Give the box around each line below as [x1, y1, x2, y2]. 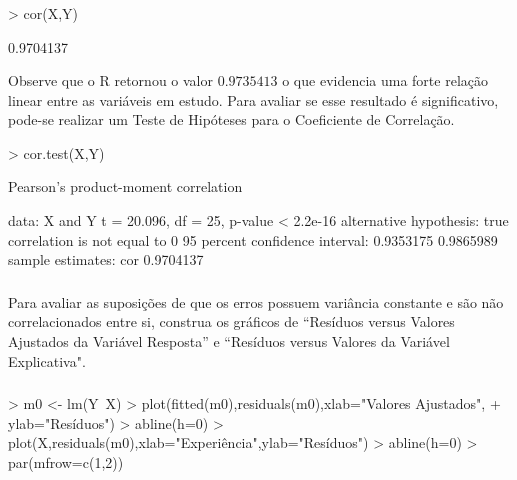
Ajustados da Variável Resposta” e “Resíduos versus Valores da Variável [8, 330, 450, 351]
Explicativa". [8, 350, 86, 371]
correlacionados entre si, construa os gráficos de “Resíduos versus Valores [8, 311, 455, 332]
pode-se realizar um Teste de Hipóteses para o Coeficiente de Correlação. [8, 109, 455, 130]
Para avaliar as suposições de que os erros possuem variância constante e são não [8, 291, 504, 312]
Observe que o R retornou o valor [8, 70, 213, 91]
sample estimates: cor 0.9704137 [8, 249, 204, 270]
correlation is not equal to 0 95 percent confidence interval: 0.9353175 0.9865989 [8, 229, 498, 250]
